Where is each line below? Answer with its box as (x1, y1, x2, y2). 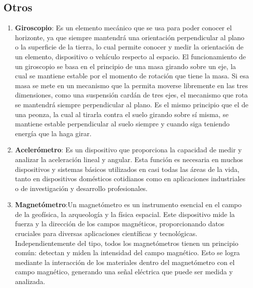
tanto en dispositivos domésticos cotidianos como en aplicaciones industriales (15, 173, 246, 184)
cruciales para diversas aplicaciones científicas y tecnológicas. (15, 228, 198, 239)
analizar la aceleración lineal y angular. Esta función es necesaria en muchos (15, 154, 243, 164)
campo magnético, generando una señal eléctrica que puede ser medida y (15, 266, 233, 277)
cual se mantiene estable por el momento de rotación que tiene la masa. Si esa (15, 71, 249, 81)
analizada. (15, 276, 46, 287)
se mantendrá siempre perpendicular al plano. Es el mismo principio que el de (15, 99, 249, 109)
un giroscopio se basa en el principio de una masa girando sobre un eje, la (15, 61, 236, 71)
